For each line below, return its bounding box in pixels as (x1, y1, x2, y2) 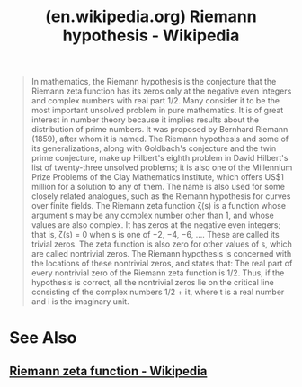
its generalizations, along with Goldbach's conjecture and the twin (31, 143, 277, 154)
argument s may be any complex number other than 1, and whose (31, 210, 274, 221)
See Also (9, 328, 77, 348)
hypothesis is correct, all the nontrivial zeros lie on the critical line (31, 277, 274, 288)
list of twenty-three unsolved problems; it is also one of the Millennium (31, 162, 293, 173)
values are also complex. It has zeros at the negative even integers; (31, 220, 281, 230)
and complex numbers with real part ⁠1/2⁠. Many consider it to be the (31, 95, 280, 106)
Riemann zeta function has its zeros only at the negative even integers (31, 85, 292, 96)
